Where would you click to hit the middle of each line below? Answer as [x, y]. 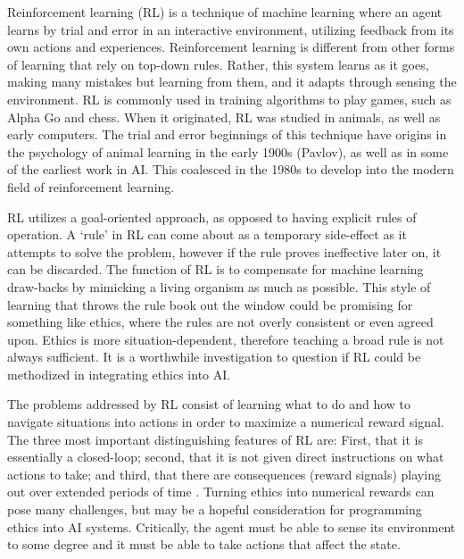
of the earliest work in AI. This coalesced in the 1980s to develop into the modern [231, 169]
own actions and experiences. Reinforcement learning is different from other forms [231, 47]
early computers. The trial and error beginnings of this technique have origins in [227, 134]
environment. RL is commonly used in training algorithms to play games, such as [229, 99]
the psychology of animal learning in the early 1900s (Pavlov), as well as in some [228, 151]
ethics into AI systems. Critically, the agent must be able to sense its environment [232, 526]
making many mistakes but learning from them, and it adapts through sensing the [232, 82]
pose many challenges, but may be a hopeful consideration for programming [215, 509]
